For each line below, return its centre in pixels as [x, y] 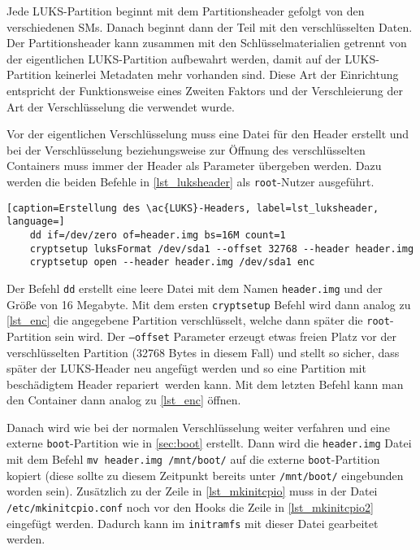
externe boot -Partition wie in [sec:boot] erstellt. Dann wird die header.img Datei [209, 443]
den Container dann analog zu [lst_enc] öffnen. [124, 400]
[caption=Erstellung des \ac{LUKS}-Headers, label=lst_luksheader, [193, 208]
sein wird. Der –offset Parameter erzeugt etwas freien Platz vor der [225, 336]
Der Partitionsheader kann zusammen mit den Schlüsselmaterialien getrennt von [207, 43]
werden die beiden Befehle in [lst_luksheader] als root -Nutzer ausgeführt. [191, 181]
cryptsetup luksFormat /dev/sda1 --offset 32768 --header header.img [222, 249]
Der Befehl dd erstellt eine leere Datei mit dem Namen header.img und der [195, 288]
